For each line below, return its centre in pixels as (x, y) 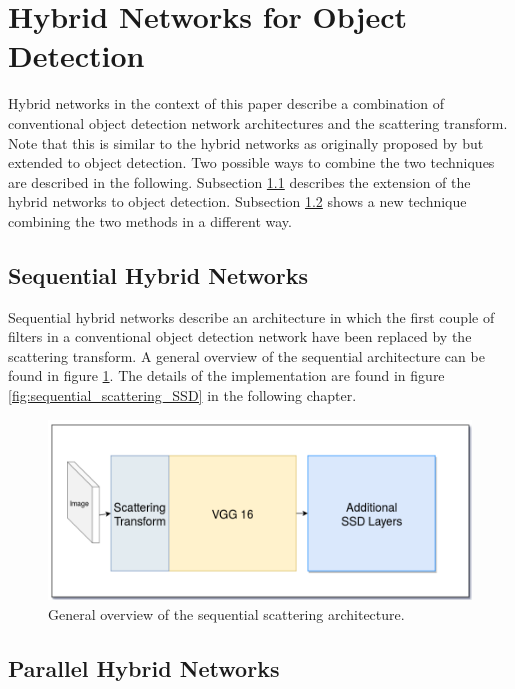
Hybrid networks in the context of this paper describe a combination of (226, 103)
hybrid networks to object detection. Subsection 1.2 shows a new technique (237, 201)
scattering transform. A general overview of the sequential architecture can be (246, 355)
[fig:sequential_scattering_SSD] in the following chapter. (182, 395)
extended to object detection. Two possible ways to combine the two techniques (251, 162)
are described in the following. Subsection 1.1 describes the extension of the (239, 181)
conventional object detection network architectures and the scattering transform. (258, 122)
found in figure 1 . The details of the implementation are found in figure (226, 375)
